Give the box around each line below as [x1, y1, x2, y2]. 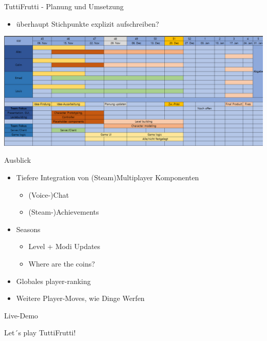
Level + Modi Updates [28, 241, 101, 252]
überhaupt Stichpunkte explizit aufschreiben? [16, 18, 159, 29]
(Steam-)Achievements [28, 206, 99, 217]
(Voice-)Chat [28, 189, 69, 200]
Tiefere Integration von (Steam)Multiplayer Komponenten [16, 172, 199, 182]
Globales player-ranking [16, 275, 91, 286]
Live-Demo [4, 310, 39, 320]
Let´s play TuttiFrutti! [4, 327, 76, 338]
